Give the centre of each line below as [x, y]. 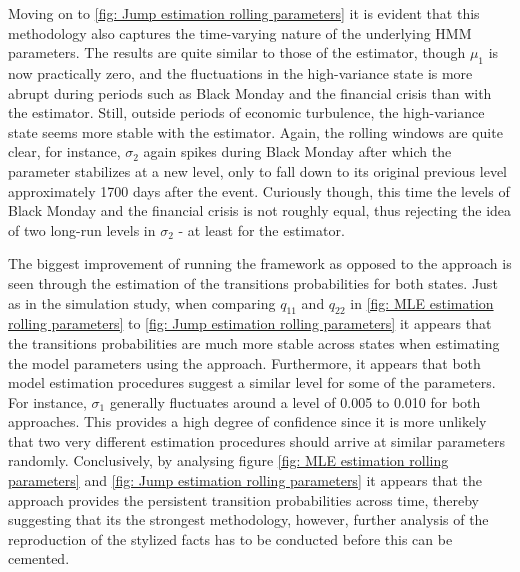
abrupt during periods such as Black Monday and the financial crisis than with [250, 92]
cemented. [39, 558]
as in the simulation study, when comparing [142, 302]
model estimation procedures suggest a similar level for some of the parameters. [252, 382]
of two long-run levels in [82, 229]
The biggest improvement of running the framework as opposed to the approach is [260, 263]
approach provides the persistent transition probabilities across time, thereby [244, 499]
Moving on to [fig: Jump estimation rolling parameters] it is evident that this [244, 13]
